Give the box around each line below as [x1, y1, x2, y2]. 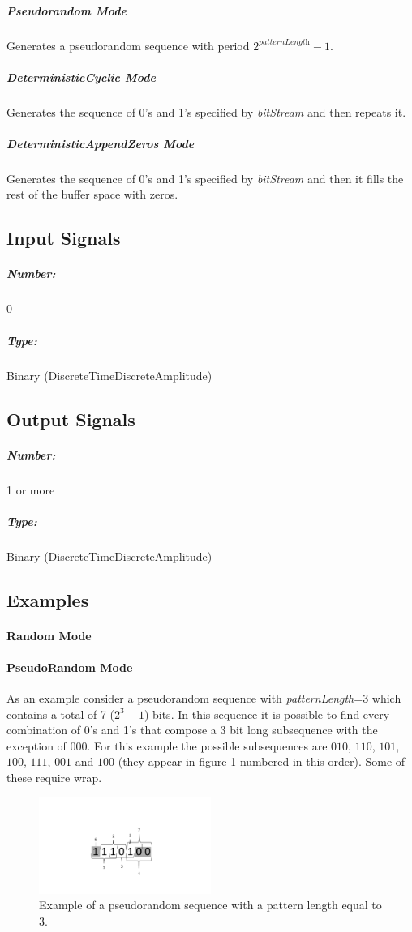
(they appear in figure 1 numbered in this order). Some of [118, 753, 406, 770]
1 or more [6, 481, 55, 498]
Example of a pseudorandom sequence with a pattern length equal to [39, 896, 382, 913]
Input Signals [6, 225, 121, 250]
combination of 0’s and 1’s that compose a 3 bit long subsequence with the [6, 721, 378, 738]
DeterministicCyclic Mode [6, 68, 156, 85]
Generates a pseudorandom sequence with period [6, 36, 250, 53]
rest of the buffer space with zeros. [6, 186, 178, 203]
